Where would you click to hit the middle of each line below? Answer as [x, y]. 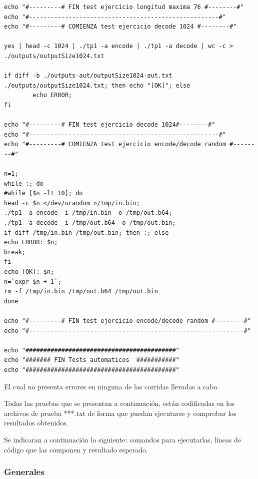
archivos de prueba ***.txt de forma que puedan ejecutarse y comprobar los [120, 413]
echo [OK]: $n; [29, 272]
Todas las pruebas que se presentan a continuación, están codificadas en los [119, 403]
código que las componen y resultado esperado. [76, 449]
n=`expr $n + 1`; [33, 282]
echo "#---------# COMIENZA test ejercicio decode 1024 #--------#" [120, 27]
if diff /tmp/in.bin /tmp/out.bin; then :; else [86, 232]
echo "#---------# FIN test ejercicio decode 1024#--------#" [110, 125]
